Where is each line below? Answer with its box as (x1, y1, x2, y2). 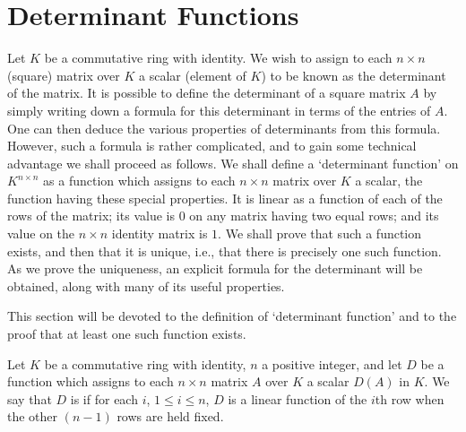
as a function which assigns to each (43, 171, 236, 190)
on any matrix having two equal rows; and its (189, 206, 439, 225)
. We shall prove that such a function (218, 224, 422, 243)
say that (7, 389, 52, 408)
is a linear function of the (228, 389, 367, 408)
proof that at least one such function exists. (7, 324, 246, 343)
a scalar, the (355, 171, 423, 190)
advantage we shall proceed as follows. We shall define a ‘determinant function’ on (7, 153, 459, 172)
